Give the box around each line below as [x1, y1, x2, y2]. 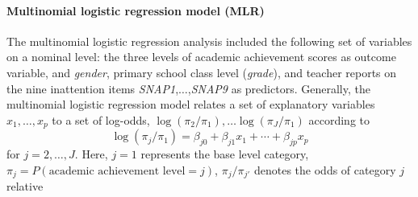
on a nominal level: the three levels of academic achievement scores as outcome [6, 48, 396, 65]
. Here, [74, 146, 108, 162]
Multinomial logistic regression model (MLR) [6, 2, 265, 18]
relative [6, 178, 44, 195]
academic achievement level [48, 165, 186, 177]
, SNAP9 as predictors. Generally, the [187, 80, 370, 96]
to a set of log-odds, [52, 111, 150, 128]
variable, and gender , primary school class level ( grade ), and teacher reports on [6, 64, 397, 80]
